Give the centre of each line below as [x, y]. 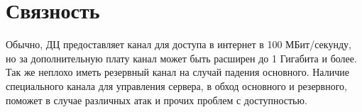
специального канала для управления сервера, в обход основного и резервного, [176, 85]
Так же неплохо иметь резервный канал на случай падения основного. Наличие [177, 72]
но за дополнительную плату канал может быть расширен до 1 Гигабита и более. [181, 58]
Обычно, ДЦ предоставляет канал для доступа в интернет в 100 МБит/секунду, [179, 44]
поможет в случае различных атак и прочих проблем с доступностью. [157, 100]
